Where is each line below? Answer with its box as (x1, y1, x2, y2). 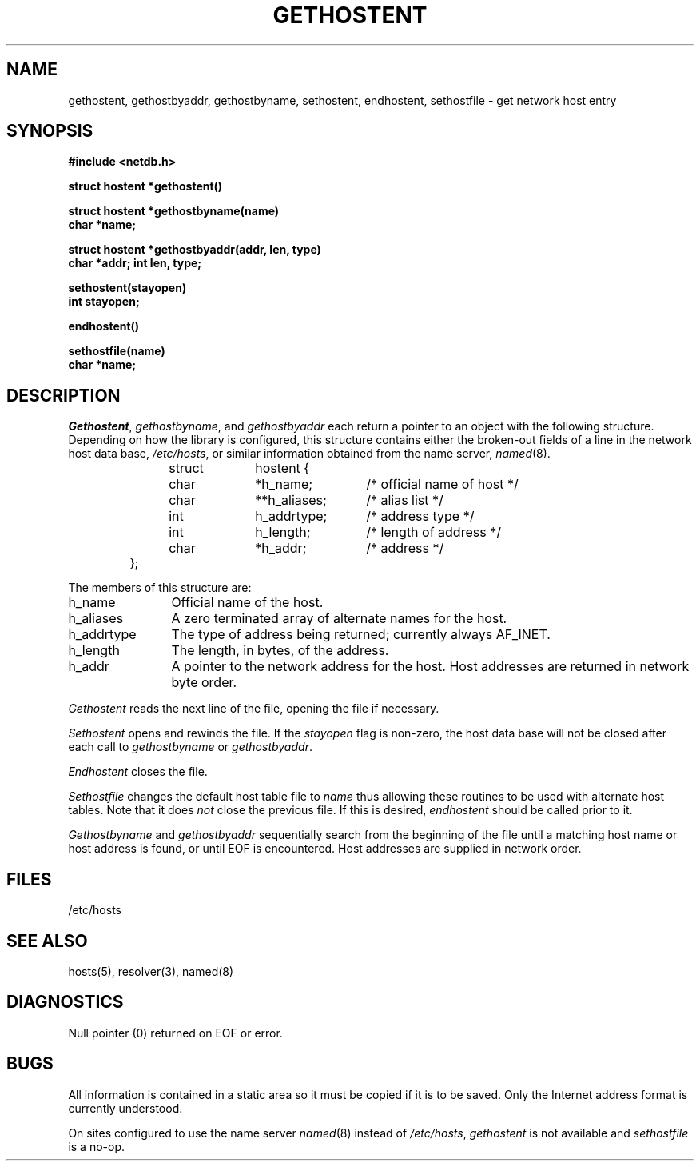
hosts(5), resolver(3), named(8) (68, 964, 234, 978)
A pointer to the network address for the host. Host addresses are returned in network (171, 658, 690, 675)
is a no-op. (68, 1139, 125, 1153)
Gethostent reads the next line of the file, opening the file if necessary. (68, 701, 439, 716)
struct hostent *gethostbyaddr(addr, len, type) (68, 242, 321, 257)
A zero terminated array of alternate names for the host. (171, 610, 507, 627)
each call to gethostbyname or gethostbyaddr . (68, 740, 312, 754)
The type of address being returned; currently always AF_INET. (171, 626, 551, 643)
